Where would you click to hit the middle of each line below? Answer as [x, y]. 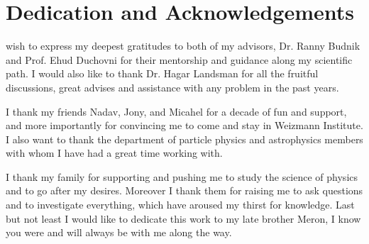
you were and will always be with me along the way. [119, 232]
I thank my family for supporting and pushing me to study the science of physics [182, 176]
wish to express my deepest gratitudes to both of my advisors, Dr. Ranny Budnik [183, 46]
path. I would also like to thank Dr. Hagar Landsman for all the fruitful [162, 73]
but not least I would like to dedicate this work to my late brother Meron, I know [183, 218]
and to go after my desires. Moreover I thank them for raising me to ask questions [184, 190]
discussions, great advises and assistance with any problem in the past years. [172, 87]
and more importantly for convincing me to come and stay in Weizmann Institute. [184, 125]
